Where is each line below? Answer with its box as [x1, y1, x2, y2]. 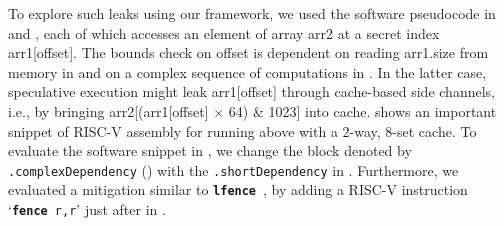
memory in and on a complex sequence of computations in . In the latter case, [8, 61, 487, 82]
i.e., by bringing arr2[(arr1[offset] [8, 100, 209, 121]
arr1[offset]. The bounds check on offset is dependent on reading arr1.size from [8, 42, 489, 63]
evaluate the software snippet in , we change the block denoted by [8, 140, 412, 161]
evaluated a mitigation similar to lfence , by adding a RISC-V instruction [8, 179, 468, 200]
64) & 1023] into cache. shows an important [228, 100, 497, 121]
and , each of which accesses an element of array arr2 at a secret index [8, 22, 440, 43]
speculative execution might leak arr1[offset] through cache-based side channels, [8, 81, 495, 102]
